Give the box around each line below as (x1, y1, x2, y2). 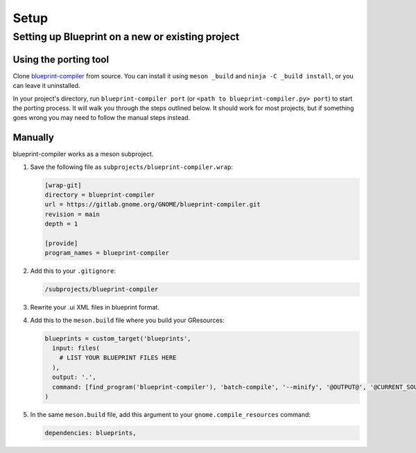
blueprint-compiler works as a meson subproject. (12, 150, 154, 159)
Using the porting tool (12, 53, 110, 65)
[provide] (44, 239, 78, 247)
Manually (12, 132, 55, 143)
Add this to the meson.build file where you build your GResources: (30, 316, 225, 324)
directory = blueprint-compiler (44, 190, 155, 199)
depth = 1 (44, 220, 78, 228)
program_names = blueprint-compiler (44, 249, 170, 257)
